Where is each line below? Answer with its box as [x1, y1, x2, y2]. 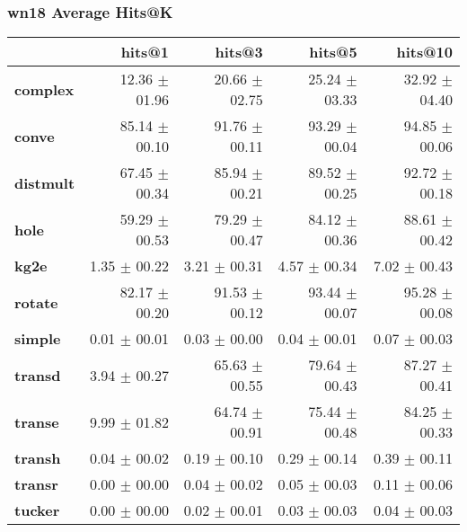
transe [14, 411, 59, 432]
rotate [14, 291, 58, 313]
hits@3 [215, 41, 263, 63]
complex [14, 78, 75, 100]
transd [14, 364, 61, 386]
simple [14, 328, 61, 350]
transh [14, 448, 61, 469]
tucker [14, 500, 60, 521]
